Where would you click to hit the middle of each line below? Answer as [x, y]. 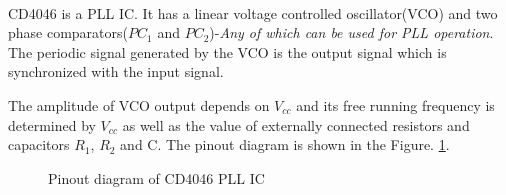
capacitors [39, 144]
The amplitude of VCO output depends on [139, 104]
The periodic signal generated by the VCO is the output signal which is [227, 51]
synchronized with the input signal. [116, 71]
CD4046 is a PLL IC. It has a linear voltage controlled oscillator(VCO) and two [253, 12]
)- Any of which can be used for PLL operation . [351, 32]
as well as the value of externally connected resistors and [296, 124]
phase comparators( [68, 32]
